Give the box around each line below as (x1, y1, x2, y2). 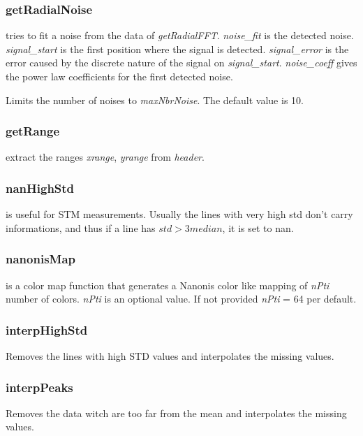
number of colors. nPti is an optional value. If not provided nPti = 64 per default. (6, 291, 357, 306)
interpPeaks (6, 378, 73, 395)
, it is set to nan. (222, 220, 294, 235)
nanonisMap (6, 250, 76, 268)
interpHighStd (6, 321, 88, 338)
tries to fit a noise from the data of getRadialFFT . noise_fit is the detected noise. (6, 28, 354, 43)
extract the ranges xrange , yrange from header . (6, 150, 205, 164)
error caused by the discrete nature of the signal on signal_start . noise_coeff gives (6, 55, 357, 70)
